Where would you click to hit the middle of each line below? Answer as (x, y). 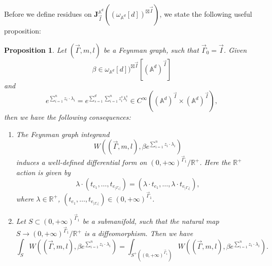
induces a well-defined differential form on (81, 162)
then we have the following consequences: (67, 117)
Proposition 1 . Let (35, 49)
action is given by (43, 172)
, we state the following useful (206, 14)
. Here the (215, 162)
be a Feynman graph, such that (151, 49)
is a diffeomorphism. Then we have (139, 233)
